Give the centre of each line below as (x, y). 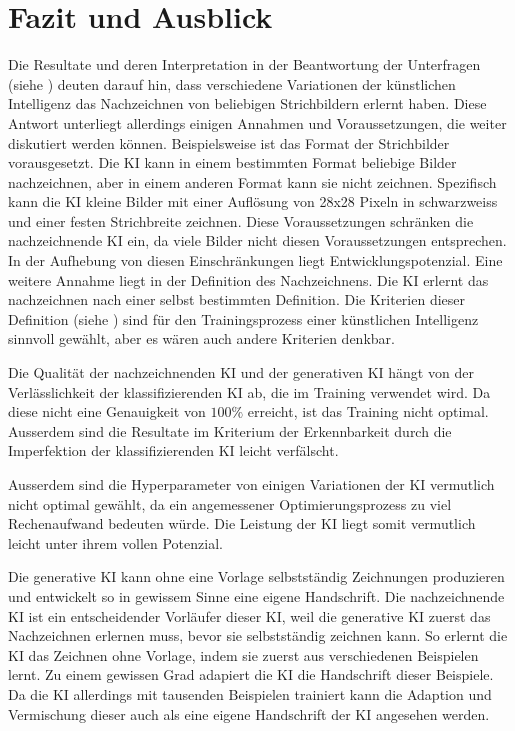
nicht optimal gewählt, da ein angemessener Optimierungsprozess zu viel (230, 503)
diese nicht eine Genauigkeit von (107, 411)
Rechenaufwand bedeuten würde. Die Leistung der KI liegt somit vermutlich (242, 523)
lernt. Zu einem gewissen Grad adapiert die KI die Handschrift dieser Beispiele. (251, 674)
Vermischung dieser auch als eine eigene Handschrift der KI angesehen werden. (249, 713)
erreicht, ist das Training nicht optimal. (368, 411)
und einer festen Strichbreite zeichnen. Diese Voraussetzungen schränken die (241, 220)
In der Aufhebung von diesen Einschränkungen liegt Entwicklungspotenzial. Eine (255, 260)
